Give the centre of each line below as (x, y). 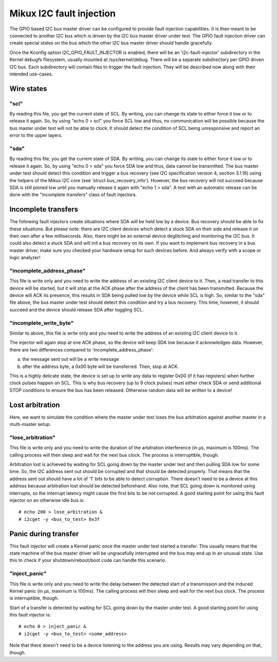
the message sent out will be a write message (71, 359)
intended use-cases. (31, 74)
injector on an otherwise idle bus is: (47, 500)
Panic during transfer (44, 534)
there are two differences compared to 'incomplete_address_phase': (82, 349)
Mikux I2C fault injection (63, 13)
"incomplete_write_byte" (42, 323)
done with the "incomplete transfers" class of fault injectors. (73, 194)
